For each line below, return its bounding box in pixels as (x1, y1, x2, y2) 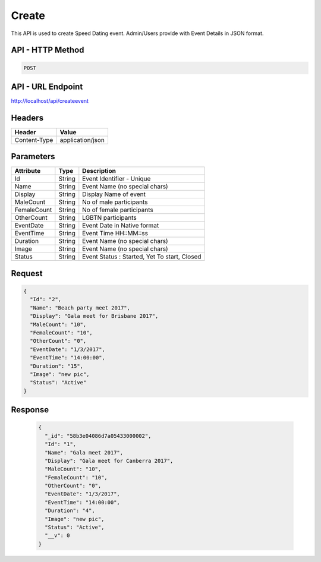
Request (11, 268, 43, 279)
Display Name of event (82, 190, 146, 198)
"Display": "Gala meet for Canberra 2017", (45, 457, 174, 464)
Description (82, 167, 116, 175)
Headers (11, 113, 44, 123)
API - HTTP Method (11, 45, 84, 55)
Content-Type (14, 135, 53, 144)
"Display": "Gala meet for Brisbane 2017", (30, 312, 159, 320)
